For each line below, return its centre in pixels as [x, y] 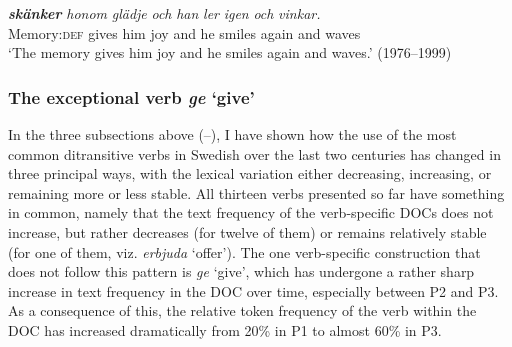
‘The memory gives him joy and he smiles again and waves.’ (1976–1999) [230, 52]
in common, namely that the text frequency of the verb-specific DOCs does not [251, 212]
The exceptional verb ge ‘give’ [131, 96]
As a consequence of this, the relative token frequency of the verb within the [242, 310]
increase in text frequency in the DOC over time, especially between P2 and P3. [253, 290]
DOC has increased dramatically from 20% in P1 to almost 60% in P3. [225, 329]
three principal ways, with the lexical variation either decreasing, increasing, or [250, 173]
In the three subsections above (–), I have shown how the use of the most [232, 134]
